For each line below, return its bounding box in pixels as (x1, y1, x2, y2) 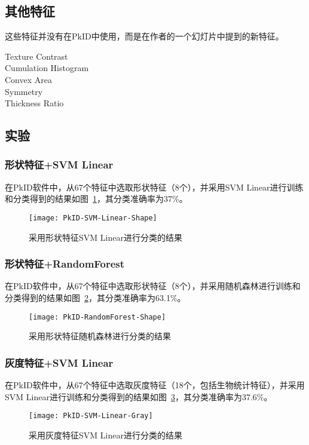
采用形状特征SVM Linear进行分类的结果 (29, 231, 182, 243)
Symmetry (5, 85, 43, 97)
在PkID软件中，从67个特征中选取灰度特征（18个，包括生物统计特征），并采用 (5, 379, 305, 391)
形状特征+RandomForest (5, 256, 125, 271)
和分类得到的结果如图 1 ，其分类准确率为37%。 (5, 192, 188, 205)
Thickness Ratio (5, 97, 64, 109)
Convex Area (5, 73, 52, 85)
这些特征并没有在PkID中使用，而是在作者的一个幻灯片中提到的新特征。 (5, 30, 284, 42)
